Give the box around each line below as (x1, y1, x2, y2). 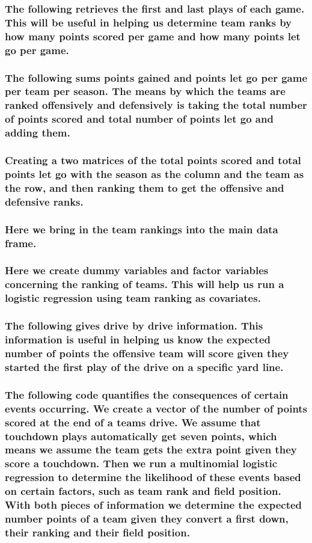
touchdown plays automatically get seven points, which (5, 428, 277, 443)
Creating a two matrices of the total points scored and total (5, 153, 301, 168)
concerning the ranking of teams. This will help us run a (5, 277, 284, 292)
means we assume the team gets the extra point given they (5, 442, 297, 457)
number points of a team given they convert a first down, (5, 511, 289, 526)
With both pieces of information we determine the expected (5, 497, 302, 512)
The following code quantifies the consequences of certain (5, 387, 289, 402)
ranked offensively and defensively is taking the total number (5, 97, 307, 112)
